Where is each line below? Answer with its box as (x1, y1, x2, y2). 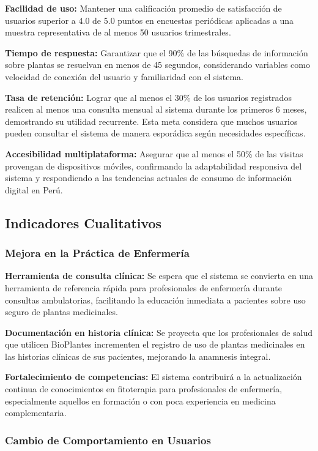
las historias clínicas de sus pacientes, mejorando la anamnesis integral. (5, 349, 271, 362)
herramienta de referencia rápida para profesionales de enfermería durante (5, 281, 282, 294)
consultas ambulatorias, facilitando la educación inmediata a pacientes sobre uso (5, 293, 306, 306)
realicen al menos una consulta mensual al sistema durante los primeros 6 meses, (5, 103, 307, 116)
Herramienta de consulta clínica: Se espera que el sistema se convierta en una (5, 269, 313, 282)
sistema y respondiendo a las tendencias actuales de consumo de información (5, 171, 292, 184)
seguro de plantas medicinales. (5, 305, 118, 318)
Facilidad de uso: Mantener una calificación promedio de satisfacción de (5, 2, 282, 14)
